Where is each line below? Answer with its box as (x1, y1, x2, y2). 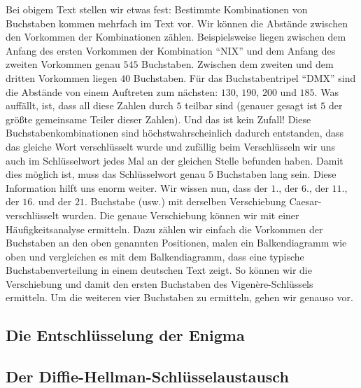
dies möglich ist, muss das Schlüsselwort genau (6, 167, 206, 181)
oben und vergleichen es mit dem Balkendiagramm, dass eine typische (6, 249, 304, 263)
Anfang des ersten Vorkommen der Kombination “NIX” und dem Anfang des (6, 43, 336, 57)
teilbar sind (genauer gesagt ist (185, 98, 318, 113)
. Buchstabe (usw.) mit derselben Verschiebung (84, 194, 286, 209)
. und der (32, 194, 72, 209)
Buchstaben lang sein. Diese (216, 167, 337, 181)
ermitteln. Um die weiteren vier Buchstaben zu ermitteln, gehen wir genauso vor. (6, 290, 353, 305)
